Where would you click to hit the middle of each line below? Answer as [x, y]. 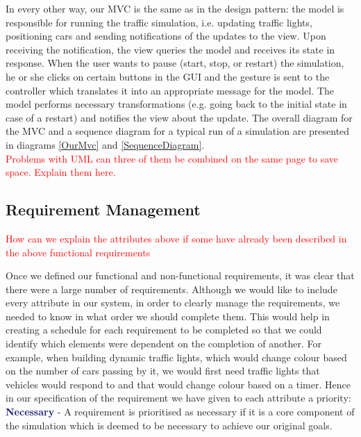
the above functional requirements [78, 252]
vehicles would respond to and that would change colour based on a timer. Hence [178, 384]
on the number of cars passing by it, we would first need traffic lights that [163, 371]
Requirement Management [103, 209]
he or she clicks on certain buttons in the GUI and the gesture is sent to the [168, 76]
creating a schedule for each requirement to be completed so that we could [164, 330]
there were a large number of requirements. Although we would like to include [171, 289]
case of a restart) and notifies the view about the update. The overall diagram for [179, 117]
